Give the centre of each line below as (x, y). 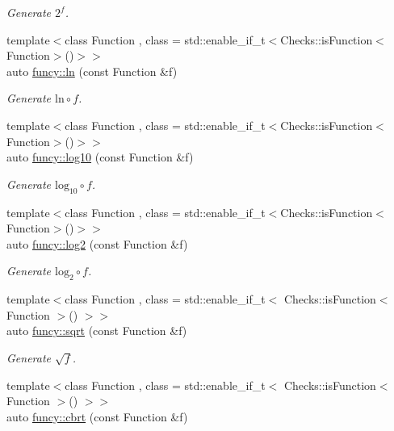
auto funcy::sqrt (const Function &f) (97, 331)
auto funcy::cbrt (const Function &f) (97, 416)
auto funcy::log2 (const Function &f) (97, 243)
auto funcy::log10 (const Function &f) (100, 157)
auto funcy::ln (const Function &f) (92, 71)
